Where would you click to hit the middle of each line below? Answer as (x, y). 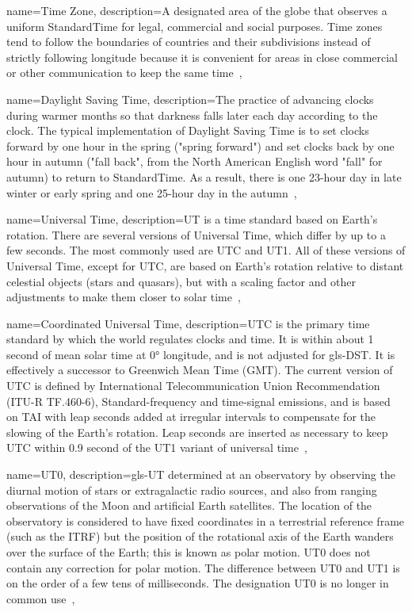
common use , (41, 598)
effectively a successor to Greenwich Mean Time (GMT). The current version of (200, 370)
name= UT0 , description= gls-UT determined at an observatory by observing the (201, 474)
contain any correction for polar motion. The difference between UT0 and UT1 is (203, 567)
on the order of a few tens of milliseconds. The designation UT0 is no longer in (198, 583)
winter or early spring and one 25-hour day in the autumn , (152, 192)
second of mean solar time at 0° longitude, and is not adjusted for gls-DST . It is (201, 354)
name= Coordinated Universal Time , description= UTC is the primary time (188, 323)
